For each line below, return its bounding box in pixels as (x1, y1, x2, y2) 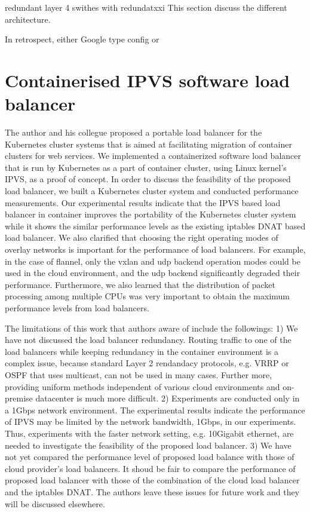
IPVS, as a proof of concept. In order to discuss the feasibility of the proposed (5, 173, 291, 185)
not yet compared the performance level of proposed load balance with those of (5, 450, 294, 463)
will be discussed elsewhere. (5, 497, 105, 510)
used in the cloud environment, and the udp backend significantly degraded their (5, 266, 300, 279)
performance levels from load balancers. (5, 302, 149, 314)
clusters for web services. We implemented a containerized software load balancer (5, 149, 302, 162)
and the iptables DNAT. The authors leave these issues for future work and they (5, 485, 300, 498)
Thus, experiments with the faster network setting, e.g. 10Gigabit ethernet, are (5, 427, 294, 439)
